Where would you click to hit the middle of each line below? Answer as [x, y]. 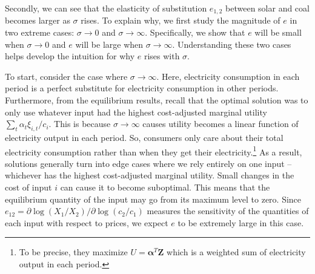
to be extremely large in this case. [241, 222]
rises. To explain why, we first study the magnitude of [181, 20]
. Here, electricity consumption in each [228, 76]
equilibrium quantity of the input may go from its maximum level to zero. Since [153, 199]
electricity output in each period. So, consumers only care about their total [144, 137]
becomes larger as [38, 20]
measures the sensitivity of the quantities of [228, 211]
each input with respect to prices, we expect [87, 222]
